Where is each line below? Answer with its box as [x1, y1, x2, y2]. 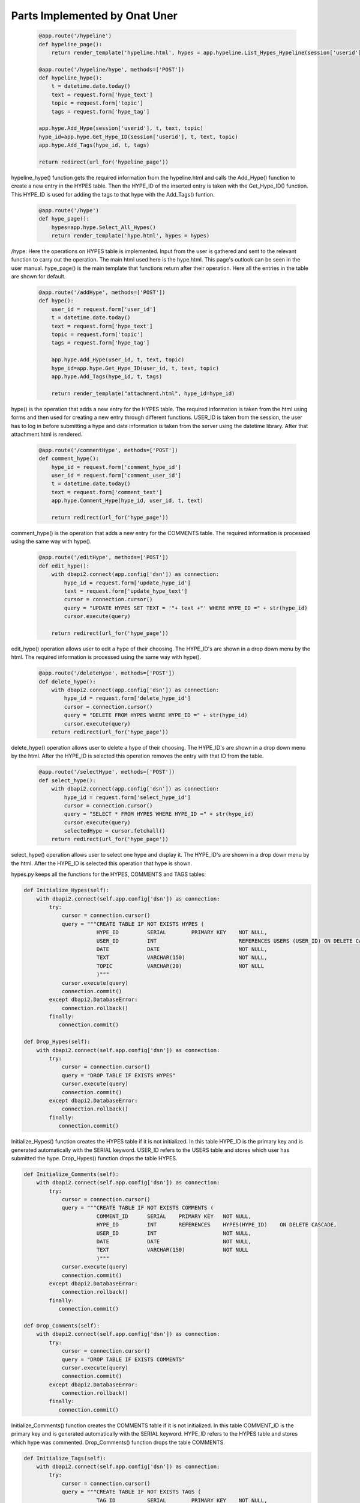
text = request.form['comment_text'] [51, 489, 163, 495]
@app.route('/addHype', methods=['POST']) [38, 289, 166, 296]
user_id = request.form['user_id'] [51, 305, 156, 313]
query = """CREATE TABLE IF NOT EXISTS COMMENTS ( [61, 1204, 214, 1211]
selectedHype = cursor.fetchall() [64, 827, 166, 834]
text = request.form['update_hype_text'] [64, 587, 188, 595]
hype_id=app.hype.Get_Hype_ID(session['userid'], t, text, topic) [38, 133, 238, 140]
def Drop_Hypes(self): [23, 1038, 91, 1045]
